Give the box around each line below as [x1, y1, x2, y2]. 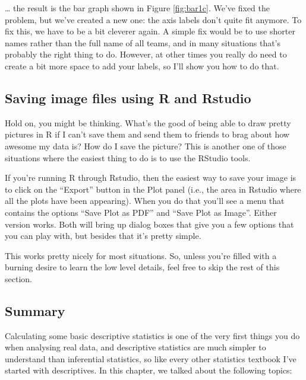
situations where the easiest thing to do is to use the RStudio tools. [5, 151, 251, 164]
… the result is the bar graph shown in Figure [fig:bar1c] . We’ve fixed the [5, 2, 270, 14]
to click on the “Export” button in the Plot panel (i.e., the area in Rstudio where [5, 183, 301, 195]
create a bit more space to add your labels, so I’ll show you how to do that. [5, 59, 279, 72]
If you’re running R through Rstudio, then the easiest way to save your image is [5, 171, 296, 184]
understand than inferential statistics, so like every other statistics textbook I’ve [5, 352, 296, 365]
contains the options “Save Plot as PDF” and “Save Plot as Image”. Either [5, 206, 277, 218]
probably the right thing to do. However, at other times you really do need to [5, 48, 287, 60]
